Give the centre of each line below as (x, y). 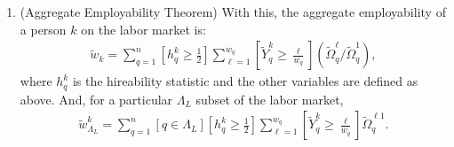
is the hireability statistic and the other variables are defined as (245, 81)
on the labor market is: (143, 29)
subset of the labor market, (270, 99)
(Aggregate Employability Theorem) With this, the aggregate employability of (233, 12)
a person (43, 29)
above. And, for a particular (96, 99)
